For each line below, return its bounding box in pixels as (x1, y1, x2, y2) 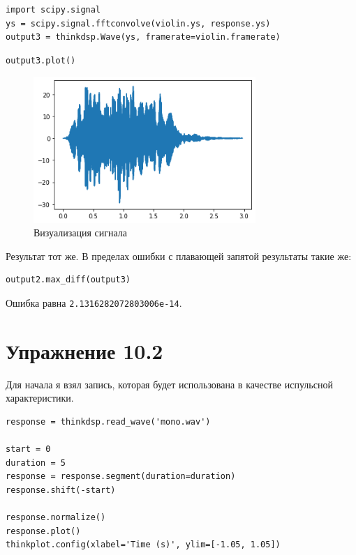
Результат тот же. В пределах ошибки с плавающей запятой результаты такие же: (6, 248, 352, 263)
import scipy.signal (6, 5, 101, 15)
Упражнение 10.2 (6, 336, 163, 365)
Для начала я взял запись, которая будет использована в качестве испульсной (6, 377, 333, 391)
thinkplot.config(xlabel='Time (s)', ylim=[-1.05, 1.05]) (6, 540, 281, 550)
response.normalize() (6, 512, 106, 523)
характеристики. (6, 390, 74, 405)
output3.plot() (6, 55, 76, 66)
